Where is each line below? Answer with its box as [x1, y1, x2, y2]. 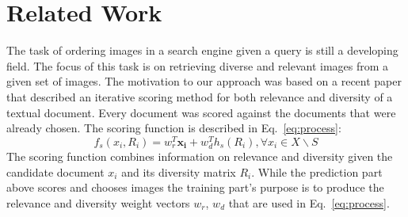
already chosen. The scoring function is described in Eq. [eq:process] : [6, 120, 341, 136]
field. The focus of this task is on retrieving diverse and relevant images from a [6, 57, 389, 74]
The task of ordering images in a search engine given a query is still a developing [6, 42, 398, 59]
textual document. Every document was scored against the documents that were [6, 104, 396, 120]
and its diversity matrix [121, 163, 236, 180]
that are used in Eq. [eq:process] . [228, 194, 390, 211]
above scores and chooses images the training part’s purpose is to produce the [6, 179, 384, 196]
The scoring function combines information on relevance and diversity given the [6, 147, 393, 164]
